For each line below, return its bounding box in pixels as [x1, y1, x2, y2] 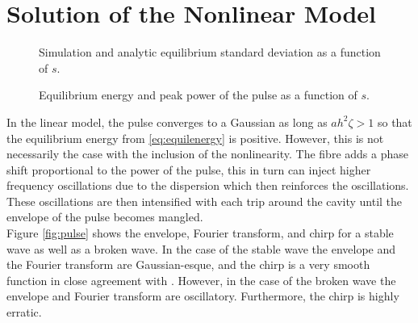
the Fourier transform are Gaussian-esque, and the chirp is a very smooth [6, 256, 370, 273]
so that [377, 113, 412, 130]
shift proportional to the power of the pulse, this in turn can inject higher [6, 161, 371, 178]
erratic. [6, 304, 42, 321]
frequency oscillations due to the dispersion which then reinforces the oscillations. [6, 177, 409, 194]
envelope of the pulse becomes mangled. [6, 208, 203, 225]
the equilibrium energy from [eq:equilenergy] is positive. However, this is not [6, 129, 384, 146]
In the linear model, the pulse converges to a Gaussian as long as [6, 113, 328, 130]
